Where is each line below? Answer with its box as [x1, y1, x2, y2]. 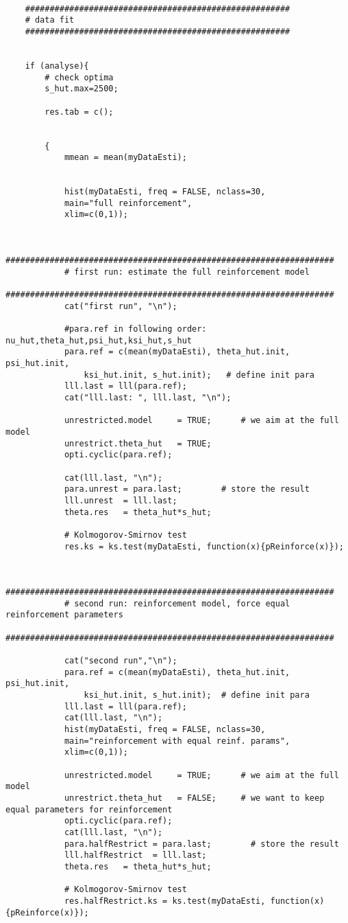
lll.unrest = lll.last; [64, 495, 177, 505]
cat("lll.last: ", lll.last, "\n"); [64, 392, 232, 402]
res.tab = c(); [45, 106, 114, 117]
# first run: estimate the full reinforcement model [64, 266, 310, 277]
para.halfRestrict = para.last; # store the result [64, 839, 339, 849]
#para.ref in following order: [64, 324, 207, 334]
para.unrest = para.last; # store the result [64, 484, 310, 494]
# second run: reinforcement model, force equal [64, 598, 290, 608]
